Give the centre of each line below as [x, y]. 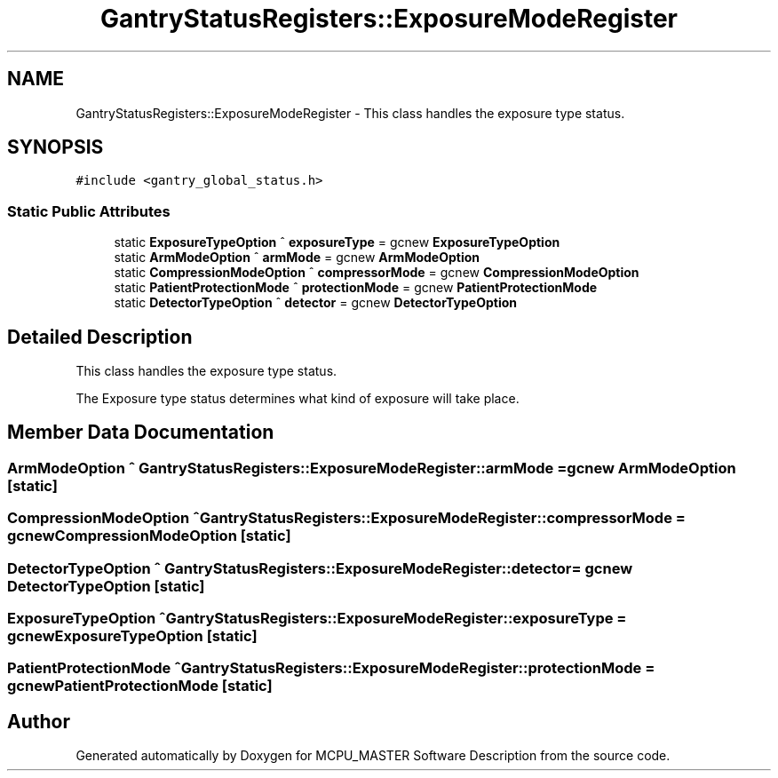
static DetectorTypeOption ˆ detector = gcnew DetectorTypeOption [315, 303]
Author [39, 721]
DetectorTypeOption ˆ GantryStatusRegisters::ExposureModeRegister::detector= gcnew [320, 568]
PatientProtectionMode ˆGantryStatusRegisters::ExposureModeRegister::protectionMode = [331, 668]
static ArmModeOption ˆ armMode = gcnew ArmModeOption [297, 258]
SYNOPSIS [56, 147]
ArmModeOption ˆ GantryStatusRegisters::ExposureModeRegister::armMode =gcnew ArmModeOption [372, 468]
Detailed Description [100, 337]
